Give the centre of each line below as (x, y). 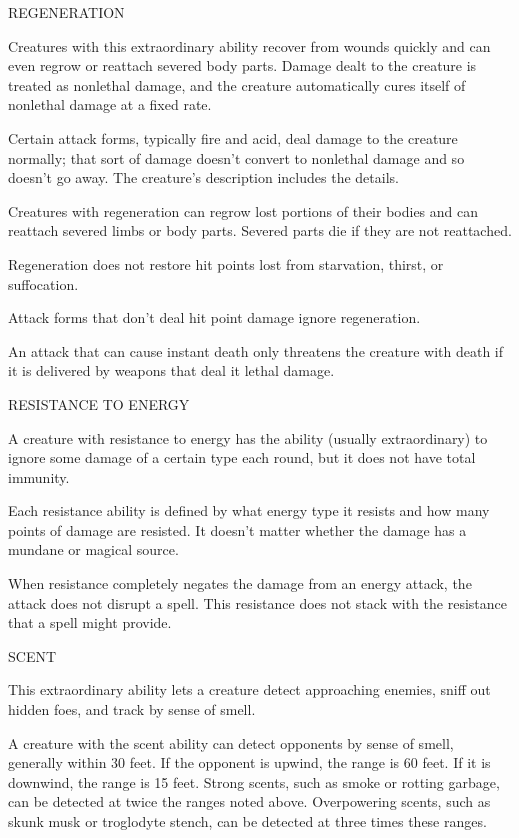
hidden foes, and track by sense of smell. (132, 709)
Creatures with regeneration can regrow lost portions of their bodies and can (243, 210)
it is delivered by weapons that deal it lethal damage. (171, 370)
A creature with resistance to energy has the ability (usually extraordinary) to (248, 437)
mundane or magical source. (93, 549)
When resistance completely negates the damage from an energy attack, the (240, 583)
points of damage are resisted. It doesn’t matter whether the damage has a (237, 529)
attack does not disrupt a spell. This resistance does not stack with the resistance (257, 602)
